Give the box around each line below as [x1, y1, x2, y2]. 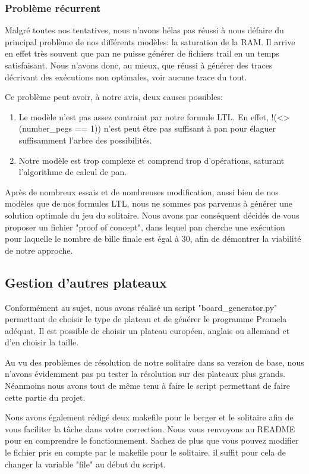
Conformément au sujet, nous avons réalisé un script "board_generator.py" [5, 301, 278, 313]
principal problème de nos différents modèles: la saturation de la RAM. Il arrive [5, 35, 295, 48]
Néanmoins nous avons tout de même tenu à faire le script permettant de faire [5, 379, 290, 392]
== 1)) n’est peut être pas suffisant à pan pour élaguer [74, 122, 276, 135]
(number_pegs [18, 122, 72, 135]
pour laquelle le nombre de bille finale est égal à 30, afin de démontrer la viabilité [5, 232, 301, 245]
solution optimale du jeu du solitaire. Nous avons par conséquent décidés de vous [5, 208, 299, 221]
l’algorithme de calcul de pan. [18, 166, 127, 178]
